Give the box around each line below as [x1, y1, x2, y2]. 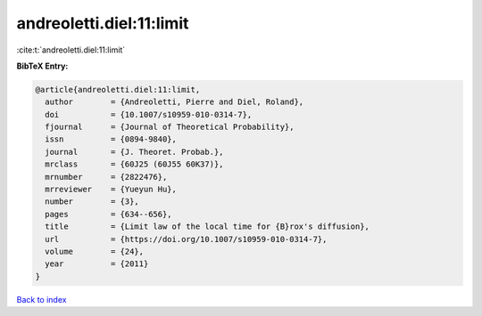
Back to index [16, 294, 67, 304]
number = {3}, [45, 197, 140, 207]
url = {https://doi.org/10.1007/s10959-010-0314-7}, [45, 234, 328, 244]
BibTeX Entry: [16, 61, 69, 71]
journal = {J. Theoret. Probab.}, [45, 147, 224, 157]
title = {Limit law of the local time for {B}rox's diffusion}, [45, 222, 370, 231]
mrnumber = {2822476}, [45, 172, 168, 182]
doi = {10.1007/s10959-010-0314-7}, [45, 109, 253, 119]
